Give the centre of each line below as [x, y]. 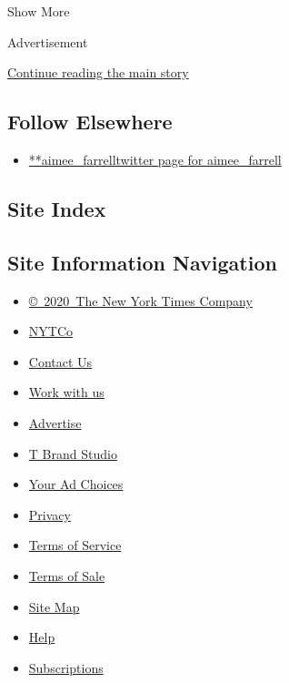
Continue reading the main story [98, 72]
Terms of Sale [67, 575]
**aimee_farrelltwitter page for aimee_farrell [155, 159]
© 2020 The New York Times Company [140, 300]
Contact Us [60, 361]
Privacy [50, 514]
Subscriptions [66, 667]
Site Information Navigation [142, 262]
